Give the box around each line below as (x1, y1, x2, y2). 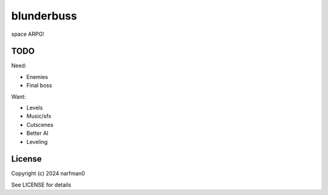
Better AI (26, 129, 49, 137)
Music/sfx (26, 112, 52, 120)
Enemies (26, 73, 49, 80)
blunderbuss (11, 9, 77, 22)
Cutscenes (26, 121, 54, 128)
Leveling (26, 138, 48, 145)
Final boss (26, 82, 52, 89)
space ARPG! (11, 30, 45, 38)
